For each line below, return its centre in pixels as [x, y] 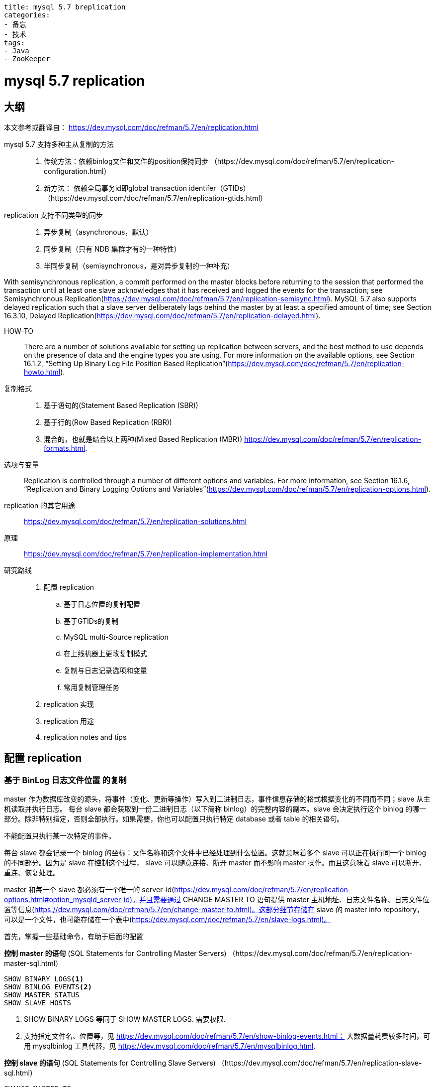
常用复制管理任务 [91, 687]
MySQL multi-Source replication [116, 637]
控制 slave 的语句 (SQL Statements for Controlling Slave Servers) [110, 1063]
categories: [27, 15]
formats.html [65, 448]
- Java [17, 51]
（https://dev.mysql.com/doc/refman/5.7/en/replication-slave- [320, 1063]
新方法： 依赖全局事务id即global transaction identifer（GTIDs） [147, 188]
